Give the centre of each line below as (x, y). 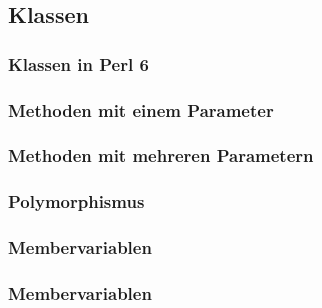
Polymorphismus (76, 201)
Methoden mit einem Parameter (141, 109)
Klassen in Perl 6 (78, 63)
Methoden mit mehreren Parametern (161, 155)
